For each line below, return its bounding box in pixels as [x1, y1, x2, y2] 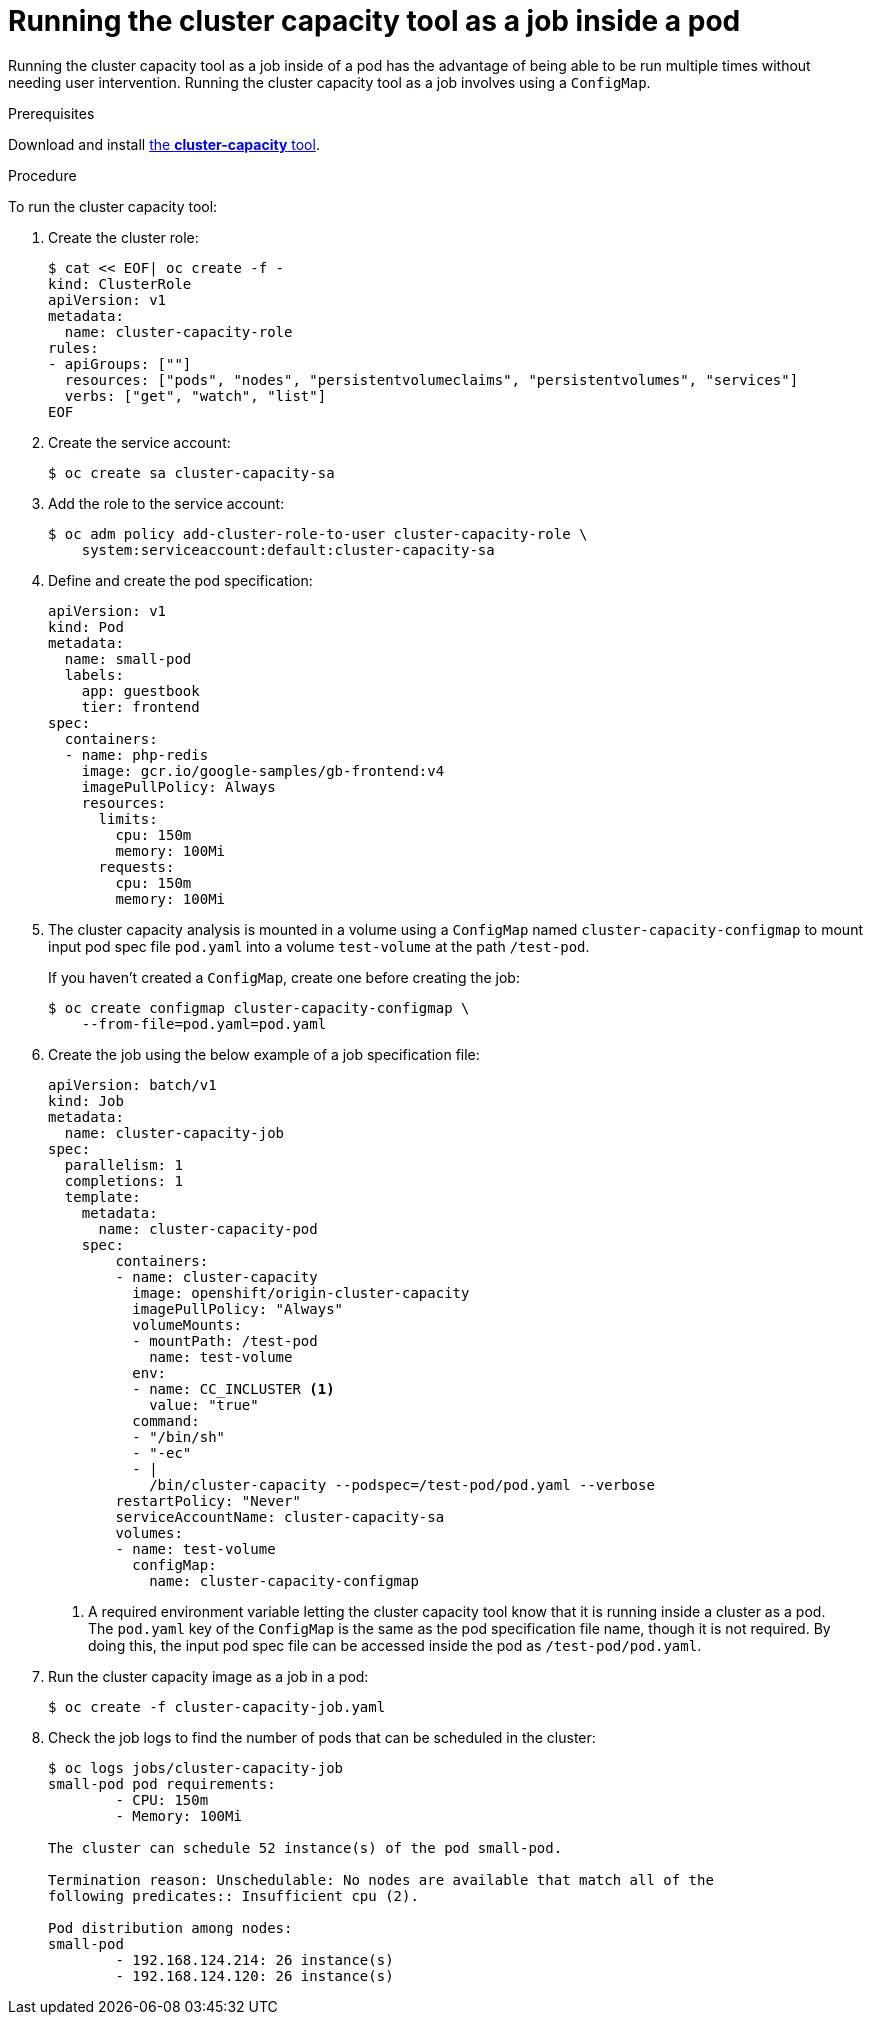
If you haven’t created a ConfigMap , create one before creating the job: [48, 968, 520, 986]
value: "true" [149, 1396, 259, 1413]
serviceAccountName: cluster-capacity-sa [115, 1508, 445, 1525]
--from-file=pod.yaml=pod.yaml [81, 1015, 327, 1032]
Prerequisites [8, 104, 95, 122]
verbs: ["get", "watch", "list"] [64, 387, 327, 404]
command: [132, 1412, 200, 1429]
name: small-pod [64, 650, 192, 667]
